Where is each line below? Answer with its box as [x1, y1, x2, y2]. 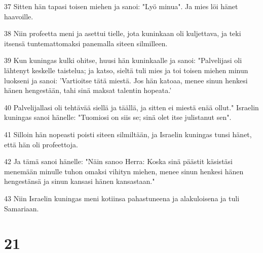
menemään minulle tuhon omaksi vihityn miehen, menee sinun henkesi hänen [4, 166, 244, 176]
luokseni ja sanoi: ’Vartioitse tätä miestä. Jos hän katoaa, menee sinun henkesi [4, 75, 248, 85]
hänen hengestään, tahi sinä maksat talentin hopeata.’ [4, 85, 172, 96]
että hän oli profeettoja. [4, 139, 78, 149]
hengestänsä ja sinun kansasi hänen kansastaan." [4, 176, 155, 186]
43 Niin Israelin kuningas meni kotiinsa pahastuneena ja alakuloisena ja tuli [4, 193, 240, 203]
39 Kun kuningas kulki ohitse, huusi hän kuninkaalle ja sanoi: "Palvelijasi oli [4, 55, 242, 66]
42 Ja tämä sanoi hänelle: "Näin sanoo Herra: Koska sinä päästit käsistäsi [4, 156, 233, 167]
